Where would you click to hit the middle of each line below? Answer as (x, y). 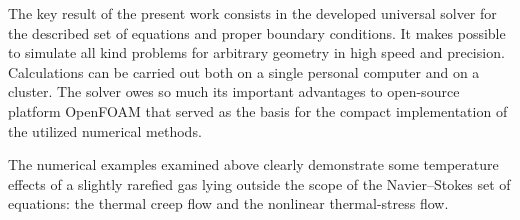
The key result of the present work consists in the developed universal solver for (252, 13)
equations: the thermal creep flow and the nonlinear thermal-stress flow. (228, 203)
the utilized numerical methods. (105, 130)
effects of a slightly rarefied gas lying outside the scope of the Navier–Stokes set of (259, 183)
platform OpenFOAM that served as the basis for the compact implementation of (258, 110)
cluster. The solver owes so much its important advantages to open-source (234, 91)
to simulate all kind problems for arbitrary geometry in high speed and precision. (256, 52)
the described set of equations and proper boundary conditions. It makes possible (257, 32)
